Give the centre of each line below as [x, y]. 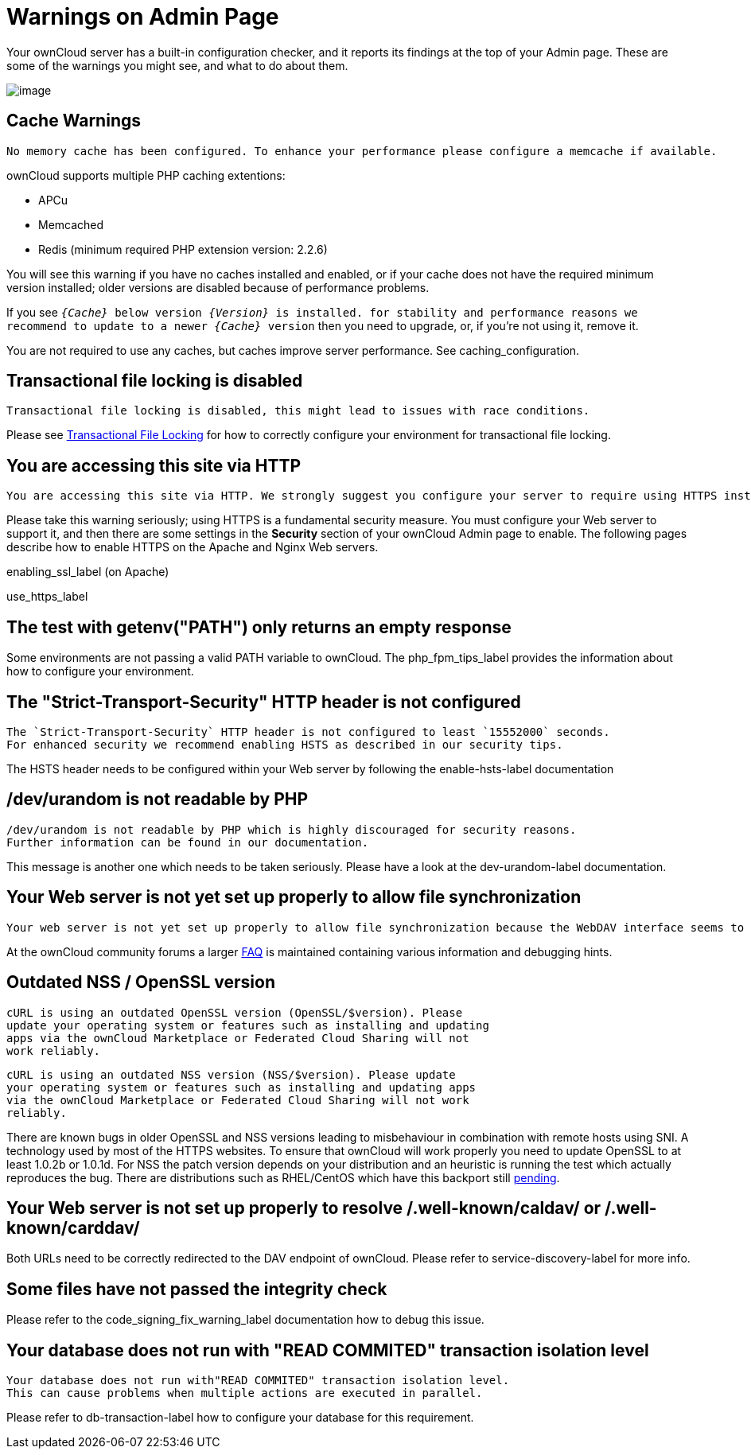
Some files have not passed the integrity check [197, 1289]
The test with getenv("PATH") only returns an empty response [259, 627]
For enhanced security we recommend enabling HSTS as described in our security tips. [285, 744]
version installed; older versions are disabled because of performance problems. [218, 287]
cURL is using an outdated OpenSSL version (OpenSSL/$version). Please [235, 1012]
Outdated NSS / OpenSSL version [141, 982]
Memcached [71, 224]
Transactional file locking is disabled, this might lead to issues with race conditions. [298, 411]
